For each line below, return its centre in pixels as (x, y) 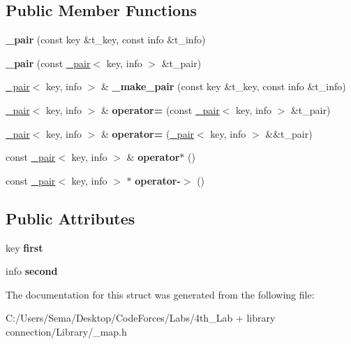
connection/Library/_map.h (66, 331)
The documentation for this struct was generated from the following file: (160, 294)
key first (24, 247)
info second (32, 271)
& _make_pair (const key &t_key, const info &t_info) (223, 86)
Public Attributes (70, 218)
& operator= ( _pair (148, 133)
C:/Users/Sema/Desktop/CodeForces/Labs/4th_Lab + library (141, 318)
